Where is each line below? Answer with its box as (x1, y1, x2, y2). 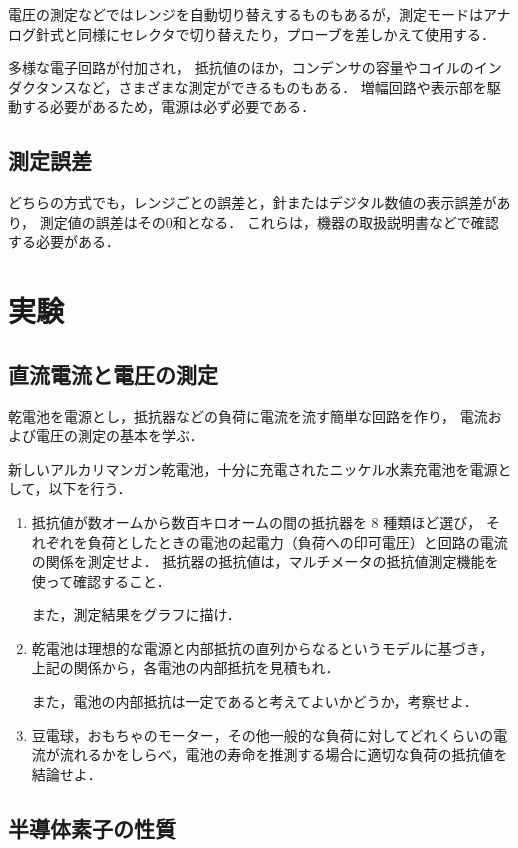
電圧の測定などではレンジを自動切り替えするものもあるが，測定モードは (8, 4, 483, 24)
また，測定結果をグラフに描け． (31, 604, 241, 625)
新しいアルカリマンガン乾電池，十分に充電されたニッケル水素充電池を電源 (8, 458, 498, 479)
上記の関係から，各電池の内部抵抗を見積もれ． (31, 657, 340, 678)
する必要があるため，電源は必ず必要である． (21, 96, 316, 117)
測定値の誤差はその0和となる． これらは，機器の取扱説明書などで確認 (39, 211, 499, 232)
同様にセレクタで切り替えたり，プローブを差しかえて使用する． (77, 23, 495, 44)
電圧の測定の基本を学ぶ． (35, 425, 204, 446)
